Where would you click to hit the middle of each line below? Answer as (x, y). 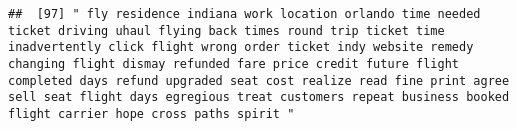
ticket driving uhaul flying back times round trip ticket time (226, 30)
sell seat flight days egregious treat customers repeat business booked (259, 97)
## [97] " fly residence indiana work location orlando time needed (244, 14)
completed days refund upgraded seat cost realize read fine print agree (259, 80)
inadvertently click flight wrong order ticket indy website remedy (241, 47)
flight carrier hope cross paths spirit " (151, 113)
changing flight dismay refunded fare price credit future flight (234, 63)
